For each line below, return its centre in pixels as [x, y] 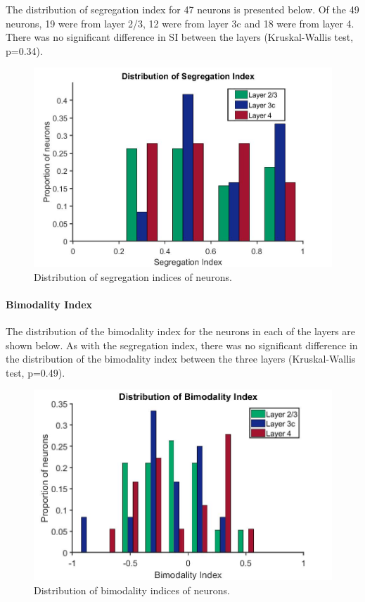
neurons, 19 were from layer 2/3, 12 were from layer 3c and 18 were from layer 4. [180, 23]
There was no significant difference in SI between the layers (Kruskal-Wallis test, [180, 37]
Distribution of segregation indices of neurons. [133, 276]
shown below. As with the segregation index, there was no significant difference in [182, 345]
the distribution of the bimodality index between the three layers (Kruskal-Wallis [181, 359]
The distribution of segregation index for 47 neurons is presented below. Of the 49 [182, 9]
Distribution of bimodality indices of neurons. [132, 590]
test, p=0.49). [36, 372]
